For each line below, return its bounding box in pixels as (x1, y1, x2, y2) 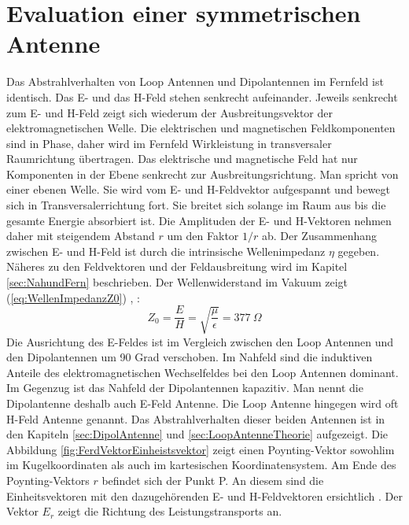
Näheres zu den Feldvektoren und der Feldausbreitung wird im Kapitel (6, 258, 348, 275)
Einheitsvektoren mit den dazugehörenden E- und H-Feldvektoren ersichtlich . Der (6, 487, 403, 504)
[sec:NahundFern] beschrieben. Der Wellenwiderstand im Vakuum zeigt (6, 274, 348, 290)
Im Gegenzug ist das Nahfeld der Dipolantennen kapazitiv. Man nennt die (6, 379, 363, 396)
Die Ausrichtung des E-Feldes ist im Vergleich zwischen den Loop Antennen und (6, 333, 393, 349)
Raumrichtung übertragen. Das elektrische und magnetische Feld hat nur (6, 150, 358, 167)
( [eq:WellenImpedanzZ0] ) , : (6, 289, 140, 305)
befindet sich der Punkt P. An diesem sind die (101, 471, 324, 488)
